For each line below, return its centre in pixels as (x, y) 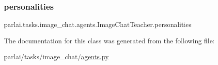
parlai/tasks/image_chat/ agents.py (56, 57)
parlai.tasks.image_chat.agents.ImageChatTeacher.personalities (98, 24)
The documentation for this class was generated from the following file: (109, 40)
